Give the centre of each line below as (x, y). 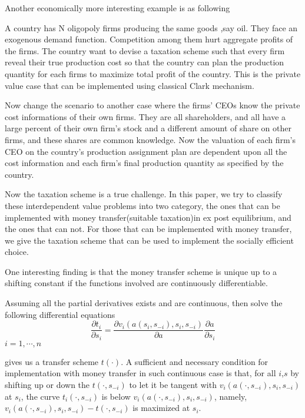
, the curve (40, 396)
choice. (17, 252)
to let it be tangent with (173, 384)
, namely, (231, 396)
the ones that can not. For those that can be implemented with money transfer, (148, 229)
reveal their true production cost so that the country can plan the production (145, 62)
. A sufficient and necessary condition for (195, 361)
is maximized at (161, 408)
